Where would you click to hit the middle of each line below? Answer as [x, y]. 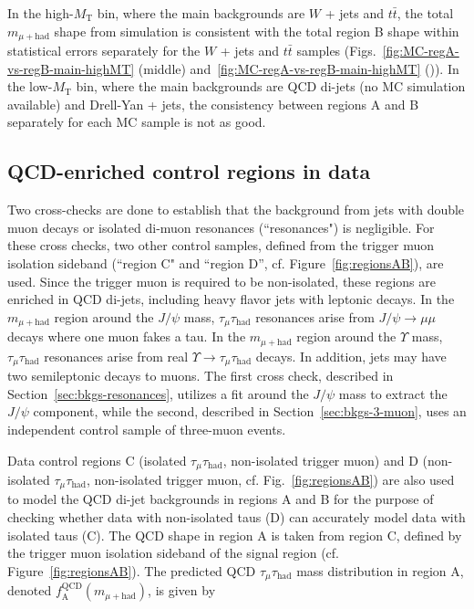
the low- [30, 86]
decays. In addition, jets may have [351, 356]
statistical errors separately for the [104, 51]
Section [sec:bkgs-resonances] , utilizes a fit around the [158, 393]
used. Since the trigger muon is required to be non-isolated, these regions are [222, 281]
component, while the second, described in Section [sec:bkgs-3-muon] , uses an [250, 411]
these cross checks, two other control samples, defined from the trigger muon [221, 245]
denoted [30, 590]
